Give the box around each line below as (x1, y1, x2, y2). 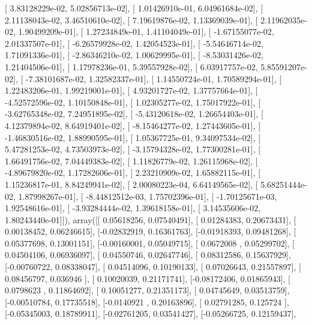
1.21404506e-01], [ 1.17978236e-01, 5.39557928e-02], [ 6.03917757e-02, (5, 60, 258, 73)
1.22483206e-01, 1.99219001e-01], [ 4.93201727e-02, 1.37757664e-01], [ (5, 84, 258, 97)
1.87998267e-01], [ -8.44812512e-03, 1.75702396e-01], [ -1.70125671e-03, (18, 190, 277, 202)
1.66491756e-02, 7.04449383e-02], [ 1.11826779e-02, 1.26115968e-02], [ (5, 154, 258, 167)
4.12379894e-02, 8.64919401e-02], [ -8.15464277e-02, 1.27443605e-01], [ (5, 119, 261, 131)
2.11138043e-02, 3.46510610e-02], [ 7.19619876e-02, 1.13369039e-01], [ (5, 13, 258, 26)
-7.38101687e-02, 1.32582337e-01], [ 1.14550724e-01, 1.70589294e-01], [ (25, 72, 282, 85)
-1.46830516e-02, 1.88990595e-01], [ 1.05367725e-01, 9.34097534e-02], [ (5, 131, 261, 143)
